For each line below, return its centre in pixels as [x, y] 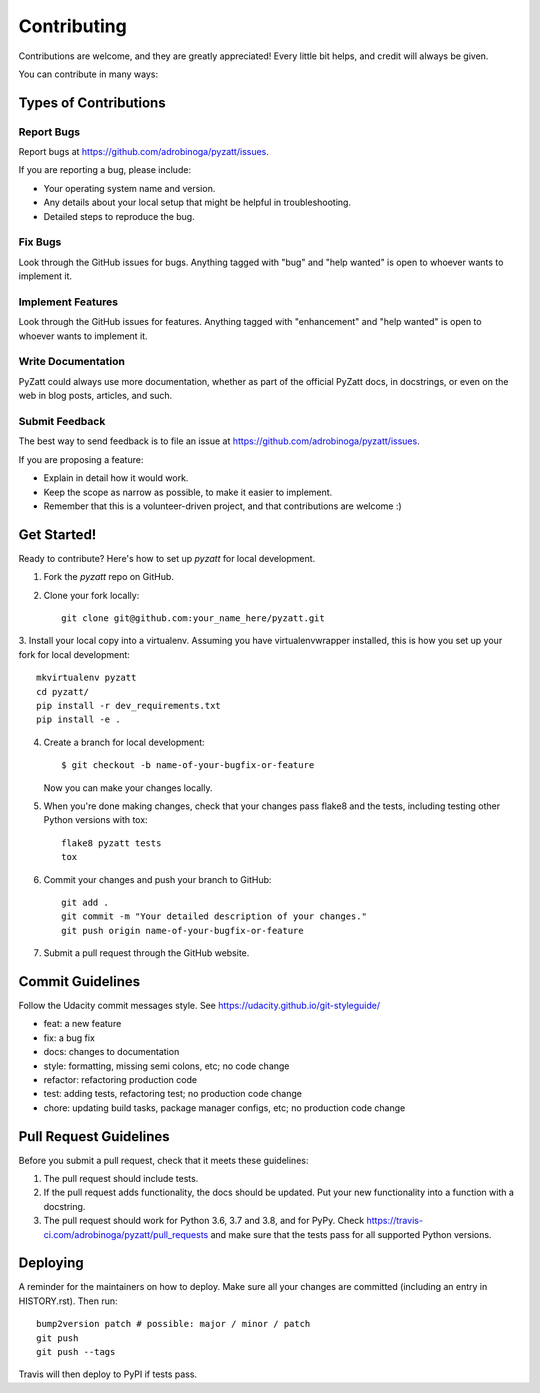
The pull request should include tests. [121, 1178]
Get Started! [57, 534]
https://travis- [395, 1221]
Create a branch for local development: [124, 742]
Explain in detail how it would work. [116, 478]
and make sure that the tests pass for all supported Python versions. [351, 1234]
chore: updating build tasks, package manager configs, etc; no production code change [224, 1107]
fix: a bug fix [69, 1037]
